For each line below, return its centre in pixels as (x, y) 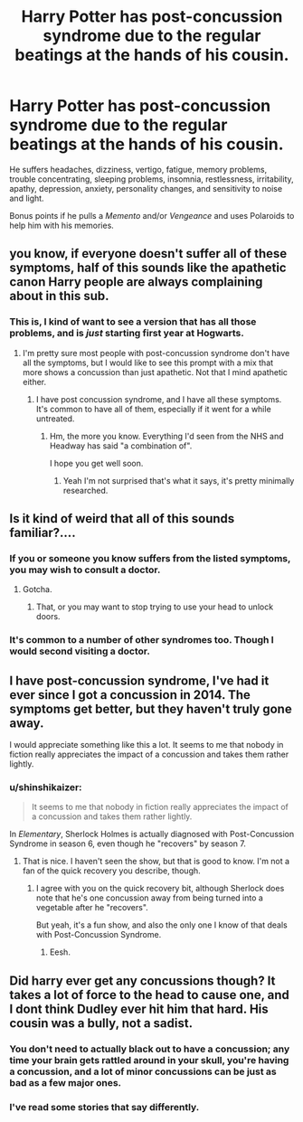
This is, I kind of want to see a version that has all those (133, 322)
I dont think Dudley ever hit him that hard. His (139, 1009)
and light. (27, 198)
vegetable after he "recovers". (92, 908)
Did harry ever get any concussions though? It (142, 981)
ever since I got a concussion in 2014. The (130, 695)
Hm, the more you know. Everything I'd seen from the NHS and (166, 436)
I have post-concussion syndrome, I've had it (139, 680)
